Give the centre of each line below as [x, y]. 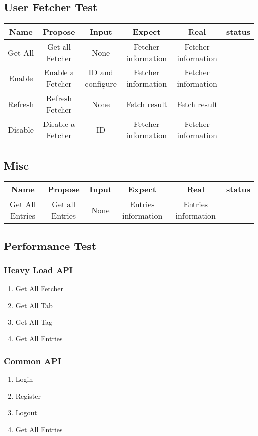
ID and [101, 72]
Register [28, 396]
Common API [32, 360]
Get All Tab [34, 305]
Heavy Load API [38, 270]
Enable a [59, 72]
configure [101, 84]
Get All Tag [34, 322]
